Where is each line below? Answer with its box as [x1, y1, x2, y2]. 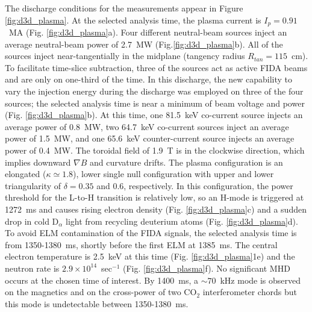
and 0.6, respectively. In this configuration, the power [96, 179, 293, 192]
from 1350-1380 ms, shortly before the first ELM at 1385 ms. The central [5, 238, 278, 251]
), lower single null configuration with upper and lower [73, 167, 274, 180]
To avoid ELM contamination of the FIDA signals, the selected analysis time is [5, 226, 297, 239]
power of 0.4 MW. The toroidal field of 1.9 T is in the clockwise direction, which [5, 143, 305, 156]
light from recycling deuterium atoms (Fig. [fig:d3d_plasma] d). [66, 214, 298, 227]
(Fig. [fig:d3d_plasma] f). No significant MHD [123, 261, 290, 274]
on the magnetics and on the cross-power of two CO [5, 285, 197, 298]
